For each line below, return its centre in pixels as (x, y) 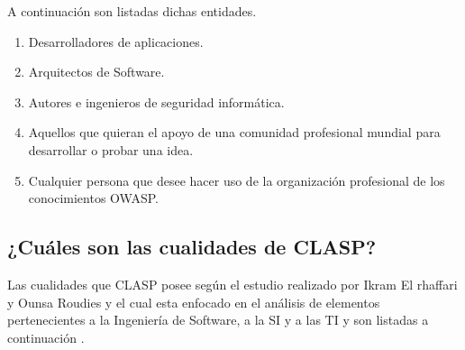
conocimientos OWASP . (93, 198)
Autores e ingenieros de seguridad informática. (156, 101)
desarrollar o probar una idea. (111, 149)
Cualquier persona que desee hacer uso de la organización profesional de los (237, 180)
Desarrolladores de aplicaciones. (116, 41)
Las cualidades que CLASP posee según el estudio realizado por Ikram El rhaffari (232, 284)
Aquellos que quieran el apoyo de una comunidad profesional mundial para (234, 132)
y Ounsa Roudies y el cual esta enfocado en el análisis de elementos (194, 302)
